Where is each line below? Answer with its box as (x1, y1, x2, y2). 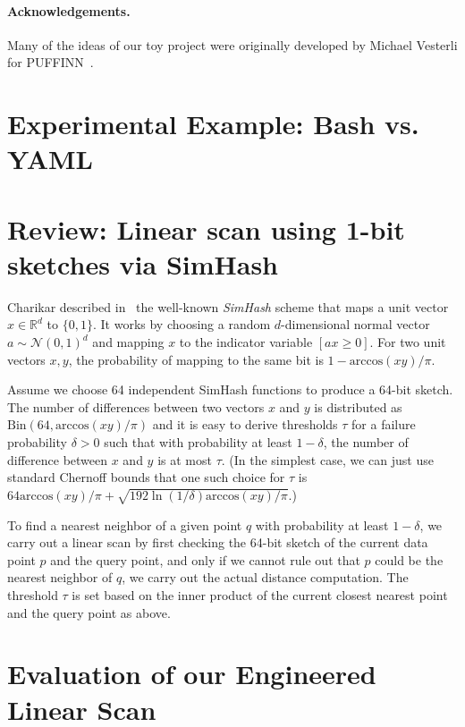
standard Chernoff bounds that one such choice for (7, 468, 285, 486)
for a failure (351, 415, 416, 434)
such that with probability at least (104, 433, 292, 452)
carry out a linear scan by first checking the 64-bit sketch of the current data (7, 533, 428, 552)
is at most (157, 450, 212, 469)
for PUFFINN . (7, 53, 94, 72)
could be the (375, 550, 444, 569)
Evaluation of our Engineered (7, 655, 376, 692)
